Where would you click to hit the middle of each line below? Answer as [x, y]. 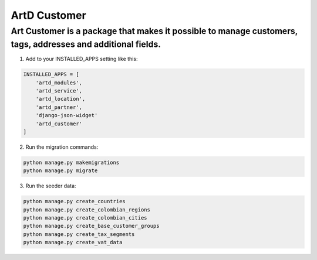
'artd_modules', [59, 83]
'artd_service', [59, 91]
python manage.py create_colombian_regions [87, 210]
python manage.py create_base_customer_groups [91, 226]
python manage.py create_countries [74, 201]
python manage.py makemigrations [71, 162]
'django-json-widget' [67, 115]
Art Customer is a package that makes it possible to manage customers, [154, 31]
